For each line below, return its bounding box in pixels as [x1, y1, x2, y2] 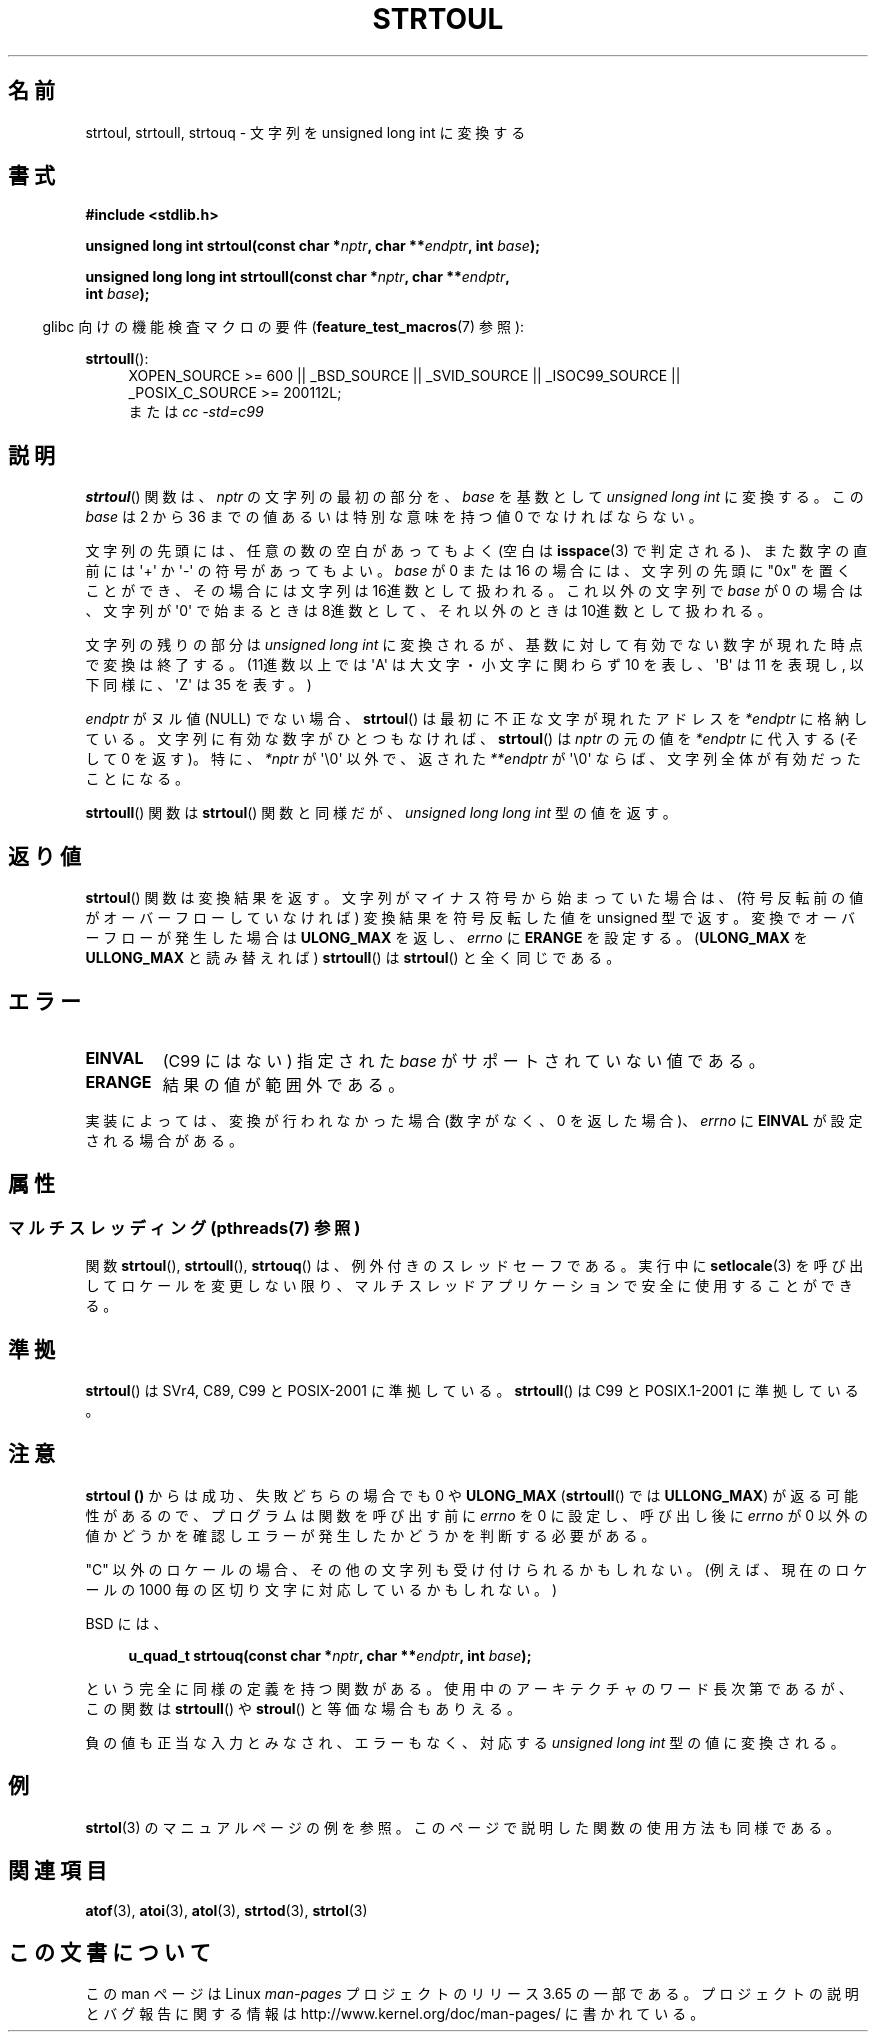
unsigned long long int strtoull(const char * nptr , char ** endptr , [85, 268, 510, 286]
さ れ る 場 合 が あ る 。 [85, 1131, 243, 1149]
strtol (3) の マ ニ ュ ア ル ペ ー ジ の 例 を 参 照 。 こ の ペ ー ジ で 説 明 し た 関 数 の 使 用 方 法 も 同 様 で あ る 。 [85, 1818, 841, 1836]
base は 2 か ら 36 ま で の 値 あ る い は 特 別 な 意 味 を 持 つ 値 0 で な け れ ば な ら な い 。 [85, 508, 703, 526]
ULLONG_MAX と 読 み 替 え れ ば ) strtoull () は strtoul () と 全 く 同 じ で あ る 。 [85, 949, 621, 967]
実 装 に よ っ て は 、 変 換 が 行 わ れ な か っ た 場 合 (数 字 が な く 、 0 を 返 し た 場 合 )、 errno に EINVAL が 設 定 [85, 1111, 863, 1129]
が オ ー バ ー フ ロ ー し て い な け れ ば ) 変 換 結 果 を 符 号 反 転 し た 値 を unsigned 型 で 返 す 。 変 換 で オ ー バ [85, 909, 855, 927]
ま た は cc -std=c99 [128, 403, 264, 421]
